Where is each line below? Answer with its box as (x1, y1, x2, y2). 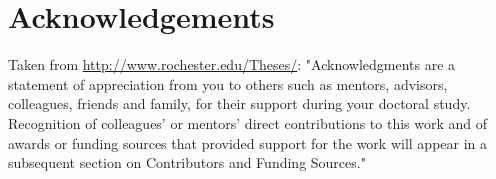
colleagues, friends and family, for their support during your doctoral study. (8, 93, 471, 114)
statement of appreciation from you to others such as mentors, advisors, (8, 73, 448, 94)
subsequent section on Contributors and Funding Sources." (8, 152, 366, 173)
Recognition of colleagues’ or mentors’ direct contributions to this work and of (8, 112, 488, 133)
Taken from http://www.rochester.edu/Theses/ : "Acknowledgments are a (8, 54, 456, 75)
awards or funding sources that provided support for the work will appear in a (8, 132, 488, 153)
